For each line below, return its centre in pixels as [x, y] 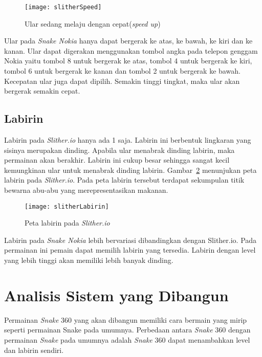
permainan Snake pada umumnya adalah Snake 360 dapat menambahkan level [127, 339]
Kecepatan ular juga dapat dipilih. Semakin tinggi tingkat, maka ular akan [122, 81]
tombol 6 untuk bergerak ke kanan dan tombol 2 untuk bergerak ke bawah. [122, 71]
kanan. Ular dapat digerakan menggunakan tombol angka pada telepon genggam [131, 50]
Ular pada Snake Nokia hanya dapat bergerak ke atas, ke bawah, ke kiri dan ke [128, 41]
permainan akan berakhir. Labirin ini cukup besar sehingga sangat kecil [117, 160]
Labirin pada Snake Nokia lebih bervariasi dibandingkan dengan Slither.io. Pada [130, 240]
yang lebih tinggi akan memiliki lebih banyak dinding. [89, 260]
